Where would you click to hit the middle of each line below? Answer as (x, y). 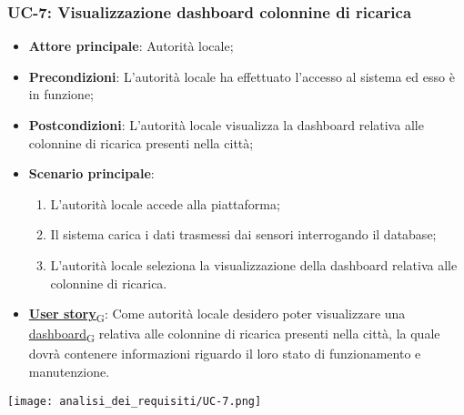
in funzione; (61, 94)
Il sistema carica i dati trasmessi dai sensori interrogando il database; (243, 234)
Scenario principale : (91, 173)
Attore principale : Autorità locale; (131, 46)
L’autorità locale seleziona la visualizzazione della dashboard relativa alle (254, 264)
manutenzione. (69, 371)
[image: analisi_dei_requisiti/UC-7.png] (135, 401)
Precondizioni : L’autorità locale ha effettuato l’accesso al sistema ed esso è (242, 76)
